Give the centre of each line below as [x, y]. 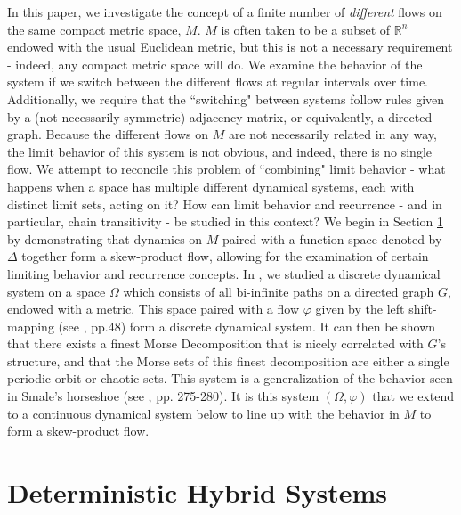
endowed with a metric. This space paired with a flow [154, 309]
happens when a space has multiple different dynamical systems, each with [211, 186]
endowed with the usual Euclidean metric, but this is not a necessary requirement [230, 47]
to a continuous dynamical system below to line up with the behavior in [203, 413]
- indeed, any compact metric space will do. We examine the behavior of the [215, 64]
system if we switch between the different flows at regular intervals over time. [218, 82]
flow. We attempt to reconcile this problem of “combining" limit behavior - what [226, 169]
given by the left [360, 309]
